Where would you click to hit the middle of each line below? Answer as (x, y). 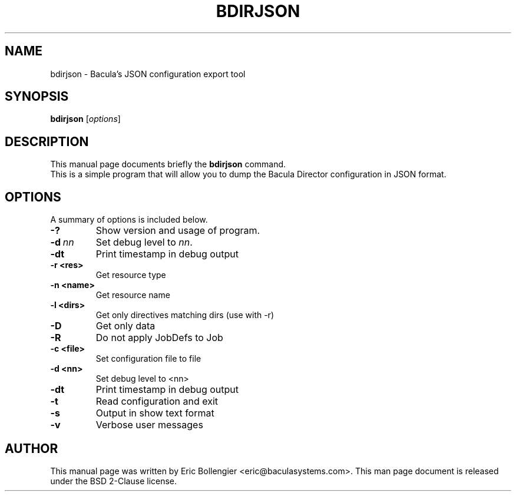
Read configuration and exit (157, 401)
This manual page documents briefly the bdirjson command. (168, 164)
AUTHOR (32, 448)
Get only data (125, 326)
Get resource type (131, 275)
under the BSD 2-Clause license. (114, 481)
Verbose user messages (149, 425)
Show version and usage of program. (178, 231)
